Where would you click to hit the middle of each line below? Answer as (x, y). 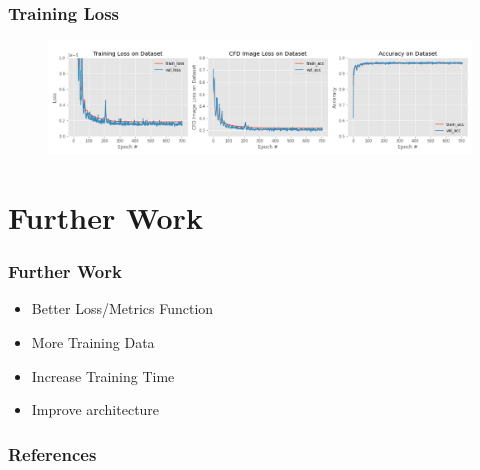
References (52, 453)
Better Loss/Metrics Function (122, 308)
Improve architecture (95, 409)
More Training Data (93, 342)
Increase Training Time (103, 375)
